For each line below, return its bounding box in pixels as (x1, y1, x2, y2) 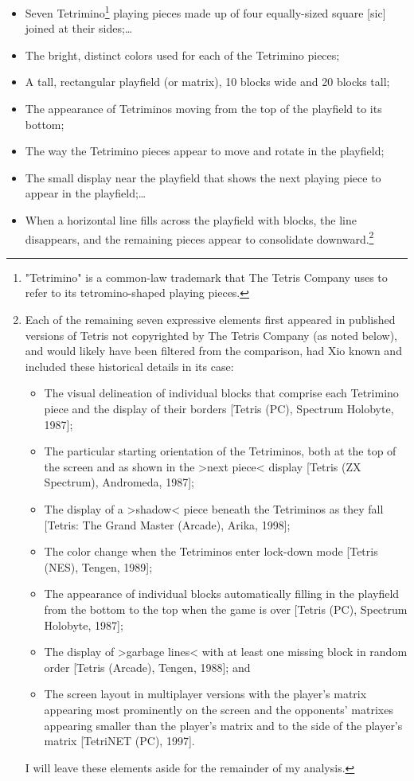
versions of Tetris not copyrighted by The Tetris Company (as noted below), (25, 326, 397, 343)
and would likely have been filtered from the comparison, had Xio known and (25, 342, 402, 359)
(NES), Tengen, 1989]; (44, 558, 153, 575)
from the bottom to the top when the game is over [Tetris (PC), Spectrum (44, 600, 408, 617)
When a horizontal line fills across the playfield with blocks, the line (25, 212, 357, 228)
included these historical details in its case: (25, 357, 234, 374)
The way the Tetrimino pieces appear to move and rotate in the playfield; (25, 143, 385, 159)
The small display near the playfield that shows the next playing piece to (25, 169, 381, 185)
